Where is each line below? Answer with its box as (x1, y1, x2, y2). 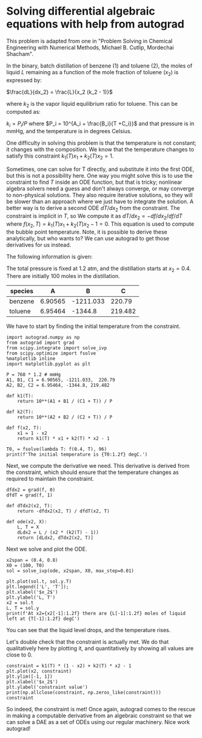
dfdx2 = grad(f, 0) (6, 487, 56, 493)
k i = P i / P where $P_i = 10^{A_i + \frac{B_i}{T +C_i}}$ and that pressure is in (6, 120, 195, 128)
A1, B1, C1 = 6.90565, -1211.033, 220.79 (6, 377, 115, 383)
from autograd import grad (6, 339, 75, 346)
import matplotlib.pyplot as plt (6, 361, 91, 367)
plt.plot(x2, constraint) (6, 668, 72, 675)
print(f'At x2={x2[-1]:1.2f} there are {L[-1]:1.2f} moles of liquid (6, 610, 186, 617)
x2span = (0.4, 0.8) (6, 557, 59, 563)
